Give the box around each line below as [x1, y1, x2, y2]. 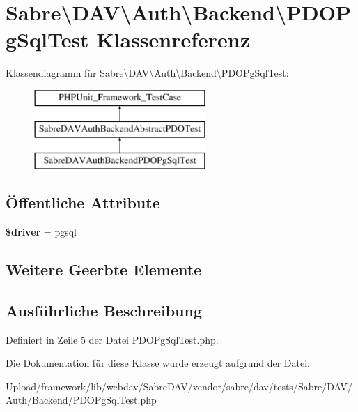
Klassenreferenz [96, 25, 251, 54]
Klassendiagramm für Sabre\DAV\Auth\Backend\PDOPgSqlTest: [6, 66, 289, 80]
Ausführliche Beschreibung [6, 299, 202, 321]
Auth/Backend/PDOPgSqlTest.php [6, 392, 157, 407]
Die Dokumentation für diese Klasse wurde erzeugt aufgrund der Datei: [6, 356, 310, 370]
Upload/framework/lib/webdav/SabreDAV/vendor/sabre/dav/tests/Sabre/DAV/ [6, 379, 352, 393]
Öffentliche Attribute [6, 192, 160, 213]
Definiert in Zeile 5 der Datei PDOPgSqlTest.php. [6, 332, 219, 346]
